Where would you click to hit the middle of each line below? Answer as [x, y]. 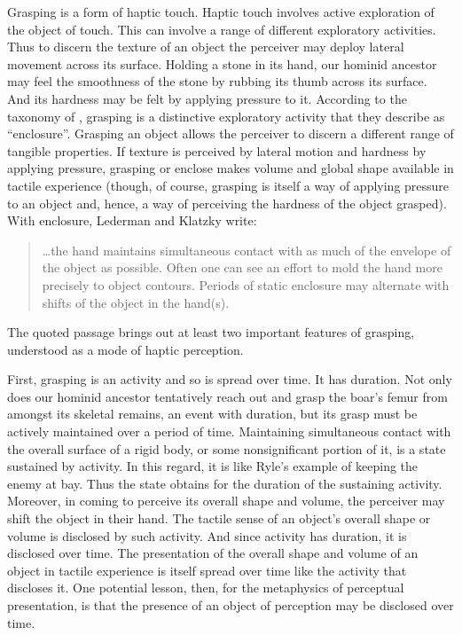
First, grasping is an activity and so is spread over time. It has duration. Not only [230, 379]
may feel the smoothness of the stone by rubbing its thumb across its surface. [217, 81]
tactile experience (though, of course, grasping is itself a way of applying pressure [228, 185]
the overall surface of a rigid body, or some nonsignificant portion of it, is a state [227, 448]
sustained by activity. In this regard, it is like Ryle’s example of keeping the [213, 466]
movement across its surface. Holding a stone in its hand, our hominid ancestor [222, 63]
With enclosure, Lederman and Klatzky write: [132, 220]
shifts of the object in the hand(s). [136, 302]
